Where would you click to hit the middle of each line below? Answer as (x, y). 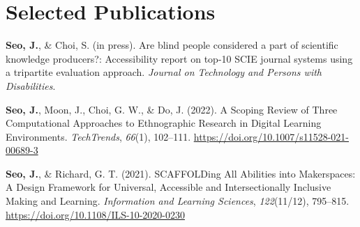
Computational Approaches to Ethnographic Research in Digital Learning (164, 123)
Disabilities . (31, 85)
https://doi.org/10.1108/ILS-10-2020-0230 (95, 214)
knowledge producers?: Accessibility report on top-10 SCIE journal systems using (179, 58)
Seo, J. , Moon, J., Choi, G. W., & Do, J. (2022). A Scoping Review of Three (172, 109)
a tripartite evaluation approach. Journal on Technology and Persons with (164, 72)
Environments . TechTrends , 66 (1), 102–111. (98, 136)
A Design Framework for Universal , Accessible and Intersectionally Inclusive (168, 187)
